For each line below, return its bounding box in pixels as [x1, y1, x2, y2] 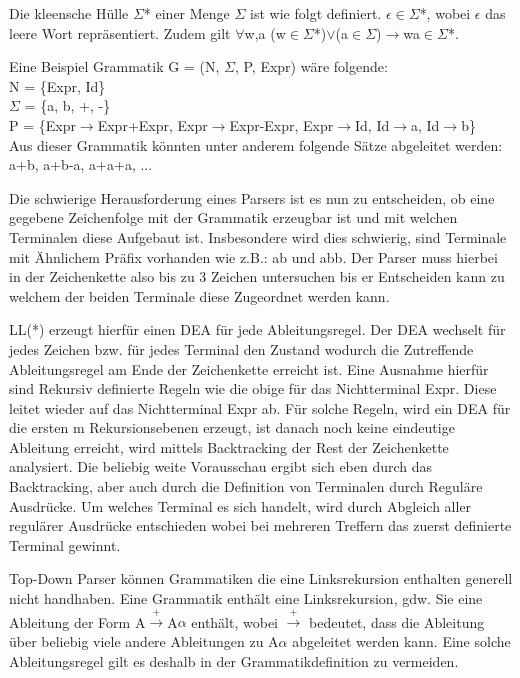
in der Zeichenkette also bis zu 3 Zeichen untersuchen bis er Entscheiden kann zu [9, 266, 505, 287]
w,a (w [244, 22, 286, 43]
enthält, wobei [191, 611, 279, 632]
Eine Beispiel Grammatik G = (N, [9, 56, 220, 77]
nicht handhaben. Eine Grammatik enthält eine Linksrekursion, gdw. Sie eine [9, 588, 483, 609]
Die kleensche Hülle [9, 3, 129, 23]
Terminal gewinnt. [9, 534, 121, 555]
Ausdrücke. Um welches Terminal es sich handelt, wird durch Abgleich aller [9, 495, 472, 516]
